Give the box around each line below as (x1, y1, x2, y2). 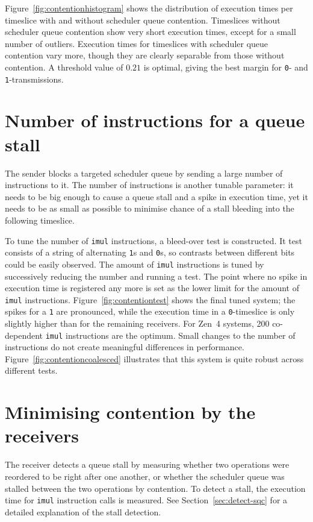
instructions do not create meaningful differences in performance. (5, 341, 244, 353)
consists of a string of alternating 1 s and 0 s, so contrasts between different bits (5, 246, 295, 259)
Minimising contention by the (5, 400, 256, 424)
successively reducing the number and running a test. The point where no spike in (5, 269, 308, 282)
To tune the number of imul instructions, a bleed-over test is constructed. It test (5, 234, 302, 247)
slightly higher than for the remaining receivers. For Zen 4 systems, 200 (5, 317, 270, 330)
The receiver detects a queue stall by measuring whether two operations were (5, 458, 290, 471)
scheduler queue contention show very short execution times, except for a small (5, 25, 296, 38)
